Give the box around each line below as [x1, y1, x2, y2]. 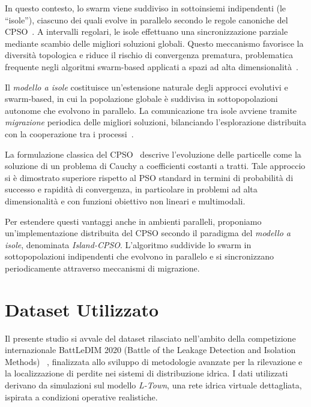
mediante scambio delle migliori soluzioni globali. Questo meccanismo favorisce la [5, 37, 304, 49]
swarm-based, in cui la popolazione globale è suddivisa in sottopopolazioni [5, 92, 278, 105]
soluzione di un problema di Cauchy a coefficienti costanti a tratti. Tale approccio [5, 159, 306, 172]
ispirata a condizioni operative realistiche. [5, 390, 158, 403]
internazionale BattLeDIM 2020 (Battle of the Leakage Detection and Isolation [5, 343, 296, 356]
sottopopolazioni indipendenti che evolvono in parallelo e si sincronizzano [5, 250, 274, 263]
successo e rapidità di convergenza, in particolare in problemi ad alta [5, 183, 258, 195]
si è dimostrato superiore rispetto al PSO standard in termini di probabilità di [5, 171, 294, 183]
